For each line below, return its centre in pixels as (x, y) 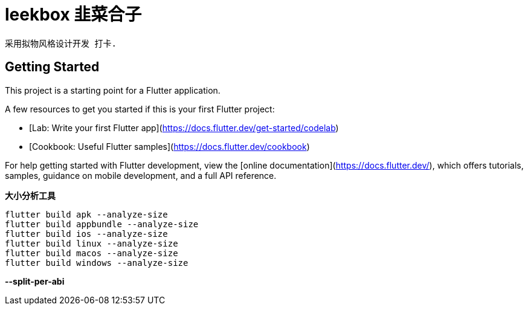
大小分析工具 (30, 195)
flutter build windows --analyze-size (97, 263)
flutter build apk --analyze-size (86, 214)
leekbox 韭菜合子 (73, 15)
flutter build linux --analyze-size (92, 243)
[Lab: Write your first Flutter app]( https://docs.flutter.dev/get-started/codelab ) (184, 128)
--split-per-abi (35, 281)
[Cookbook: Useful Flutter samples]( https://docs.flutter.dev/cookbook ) (169, 146)
